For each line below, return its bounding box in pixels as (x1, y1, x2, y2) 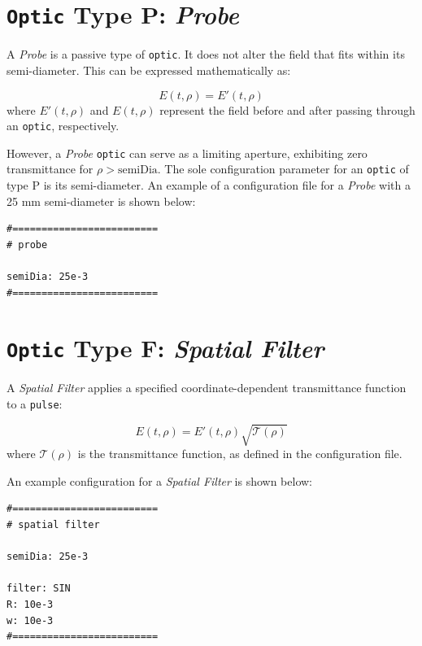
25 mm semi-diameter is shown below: (7, 192, 196, 209)
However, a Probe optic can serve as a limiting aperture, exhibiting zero (7, 144, 368, 161)
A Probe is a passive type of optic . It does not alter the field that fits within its (7, 46, 405, 63)
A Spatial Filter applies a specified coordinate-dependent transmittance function (7, 379, 407, 396)
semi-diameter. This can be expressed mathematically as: (7, 61, 291, 78)
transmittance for (7, 160, 94, 177)
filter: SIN (7, 583, 71, 595)
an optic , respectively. (7, 117, 120, 134)
